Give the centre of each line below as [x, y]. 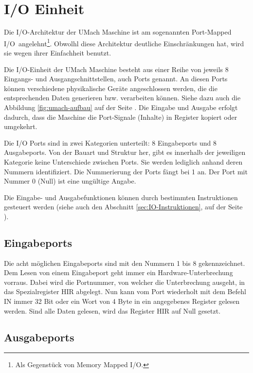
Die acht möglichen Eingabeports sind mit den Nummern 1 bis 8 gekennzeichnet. [125, 263]
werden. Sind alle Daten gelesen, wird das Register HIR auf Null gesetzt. [112, 310]
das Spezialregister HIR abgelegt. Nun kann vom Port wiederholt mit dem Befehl [125, 291]
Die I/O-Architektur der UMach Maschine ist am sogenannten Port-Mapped [118, 32]
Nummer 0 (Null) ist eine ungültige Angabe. [70, 181]
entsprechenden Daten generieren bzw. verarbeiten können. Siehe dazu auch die [122, 98]
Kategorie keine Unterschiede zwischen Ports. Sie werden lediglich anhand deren [123, 161]
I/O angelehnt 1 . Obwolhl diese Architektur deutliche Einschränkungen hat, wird [124, 42]
